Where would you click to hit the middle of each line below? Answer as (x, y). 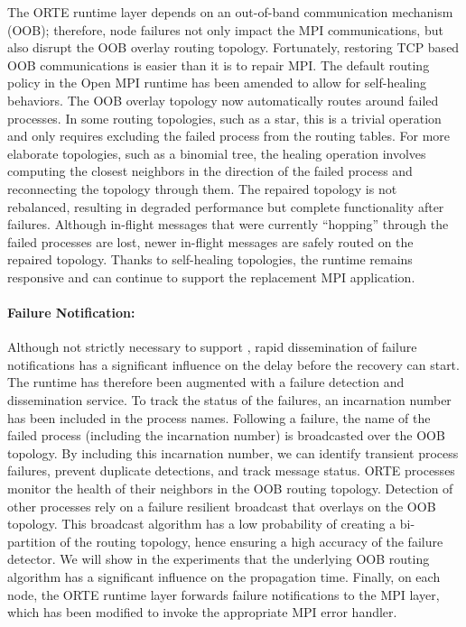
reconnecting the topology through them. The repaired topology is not (202, 188)
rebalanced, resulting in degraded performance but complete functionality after (226, 206)
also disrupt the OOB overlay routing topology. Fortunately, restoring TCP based (233, 47)
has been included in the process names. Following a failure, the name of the (219, 417)
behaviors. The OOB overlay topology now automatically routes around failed (223, 100)
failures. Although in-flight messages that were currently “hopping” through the (228, 224)
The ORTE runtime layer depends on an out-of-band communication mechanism (230, 12)
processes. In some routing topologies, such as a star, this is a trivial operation (224, 118)
